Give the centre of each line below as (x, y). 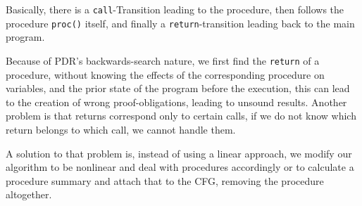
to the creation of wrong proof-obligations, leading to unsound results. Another (176, 102)
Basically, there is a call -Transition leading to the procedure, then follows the (175, 9)
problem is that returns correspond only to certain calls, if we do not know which (181, 116)
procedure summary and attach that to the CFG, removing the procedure (165, 180)
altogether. (29, 194)
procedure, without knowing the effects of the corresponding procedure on (165, 74)
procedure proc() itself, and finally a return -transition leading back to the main (180, 23)
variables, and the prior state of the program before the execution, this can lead (178, 88)
